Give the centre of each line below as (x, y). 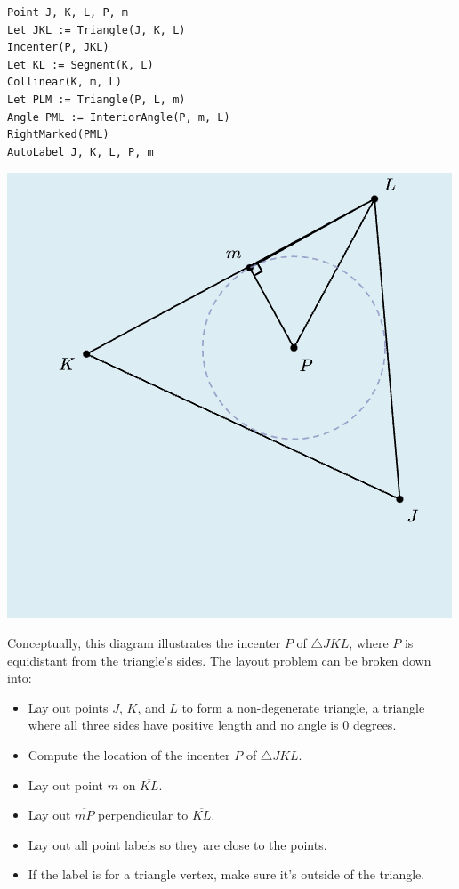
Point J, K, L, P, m (68, 12)
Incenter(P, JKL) (58, 48)
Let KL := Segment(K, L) (81, 65)
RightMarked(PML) (58, 135)
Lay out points (68, 707)
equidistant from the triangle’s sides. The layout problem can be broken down (219, 660)
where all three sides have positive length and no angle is (183, 725)
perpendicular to (143, 815)
